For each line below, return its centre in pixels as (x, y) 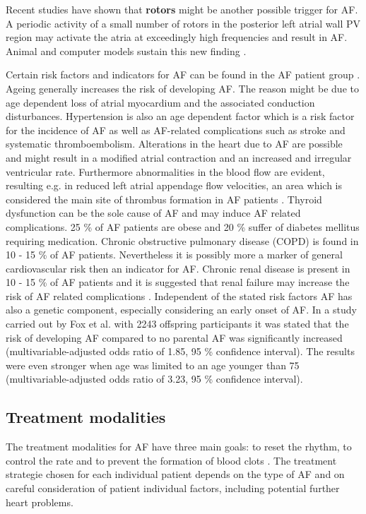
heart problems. (40, 502)
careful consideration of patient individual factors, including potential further (173, 488)
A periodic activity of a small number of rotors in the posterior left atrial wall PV (183, 23)
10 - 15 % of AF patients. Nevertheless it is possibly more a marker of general (174, 255)
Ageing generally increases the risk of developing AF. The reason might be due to (182, 88)
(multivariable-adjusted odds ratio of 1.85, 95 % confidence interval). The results (180, 351)
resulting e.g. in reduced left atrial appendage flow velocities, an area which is (174, 185)
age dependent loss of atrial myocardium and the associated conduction (160, 102)
